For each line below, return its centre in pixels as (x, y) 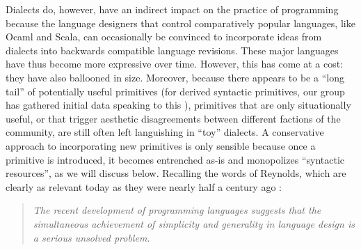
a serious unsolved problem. (91, 237)
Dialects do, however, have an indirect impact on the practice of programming (172, 9)
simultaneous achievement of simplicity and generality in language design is (194, 223)
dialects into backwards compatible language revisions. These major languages (172, 50)
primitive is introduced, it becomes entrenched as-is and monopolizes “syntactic (175, 159)
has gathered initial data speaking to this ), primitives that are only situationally (178, 105)
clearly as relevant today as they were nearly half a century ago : (144, 186)
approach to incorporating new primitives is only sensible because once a (161, 145)
